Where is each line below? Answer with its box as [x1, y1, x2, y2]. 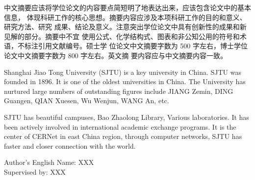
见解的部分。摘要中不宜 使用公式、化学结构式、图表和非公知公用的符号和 [4, 31, 240, 41]
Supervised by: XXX [4, 166, 66, 177]
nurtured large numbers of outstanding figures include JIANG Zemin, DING [4, 86, 233, 96]
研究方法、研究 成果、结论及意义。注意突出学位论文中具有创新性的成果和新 [4, 22, 247, 32]
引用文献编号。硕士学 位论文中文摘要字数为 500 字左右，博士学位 [38, 41, 248, 51]
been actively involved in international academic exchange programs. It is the [4, 121, 236, 132]
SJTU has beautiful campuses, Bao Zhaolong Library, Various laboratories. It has [4, 112, 249, 122]
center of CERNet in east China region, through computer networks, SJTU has [4, 131, 242, 141]
